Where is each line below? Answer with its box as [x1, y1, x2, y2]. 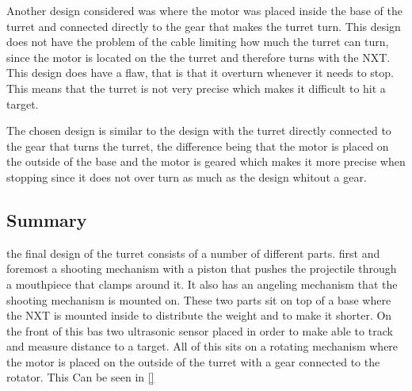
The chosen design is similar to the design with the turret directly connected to [6, 122, 391, 139]
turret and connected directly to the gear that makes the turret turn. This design [6, 17, 401, 34]
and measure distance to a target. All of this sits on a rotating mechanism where [6, 338, 399, 355]
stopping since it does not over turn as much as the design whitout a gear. [6, 168, 367, 185]
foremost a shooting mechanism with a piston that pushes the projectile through [6, 260, 397, 277]
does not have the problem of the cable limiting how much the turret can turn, [6, 33, 389, 50]
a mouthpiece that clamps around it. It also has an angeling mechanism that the [6, 275, 398, 292]
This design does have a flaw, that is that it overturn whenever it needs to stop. [6, 64, 394, 81]
